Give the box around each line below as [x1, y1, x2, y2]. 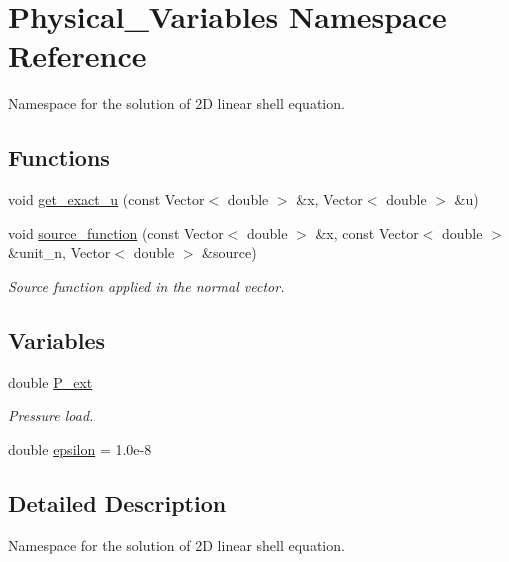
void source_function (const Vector [8, 222, 224, 243]
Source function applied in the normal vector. [8, 275, 285, 296]
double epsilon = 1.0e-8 [8, 438, 152, 459]
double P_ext [8, 371, 93, 392]
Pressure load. [8, 405, 94, 426]
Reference [8, 35, 147, 76]
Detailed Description [8, 487, 227, 518]
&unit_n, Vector [8, 242, 111, 263]
